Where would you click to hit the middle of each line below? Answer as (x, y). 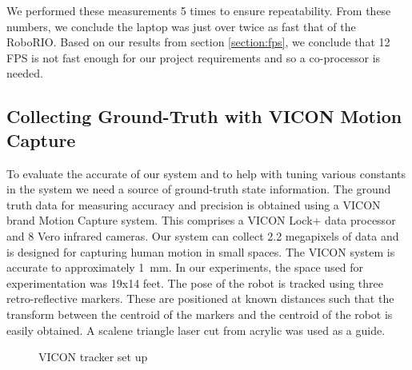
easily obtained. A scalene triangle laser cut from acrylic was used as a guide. (196, 330)
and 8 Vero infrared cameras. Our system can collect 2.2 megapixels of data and (203, 235)
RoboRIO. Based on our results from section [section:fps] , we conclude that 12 (198, 42)
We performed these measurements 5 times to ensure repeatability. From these (199, 10)
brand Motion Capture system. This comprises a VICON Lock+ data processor (201, 220)
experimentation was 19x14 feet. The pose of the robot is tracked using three (195, 282)
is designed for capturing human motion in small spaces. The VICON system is (201, 251)
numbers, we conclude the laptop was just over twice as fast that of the (181, 26)
